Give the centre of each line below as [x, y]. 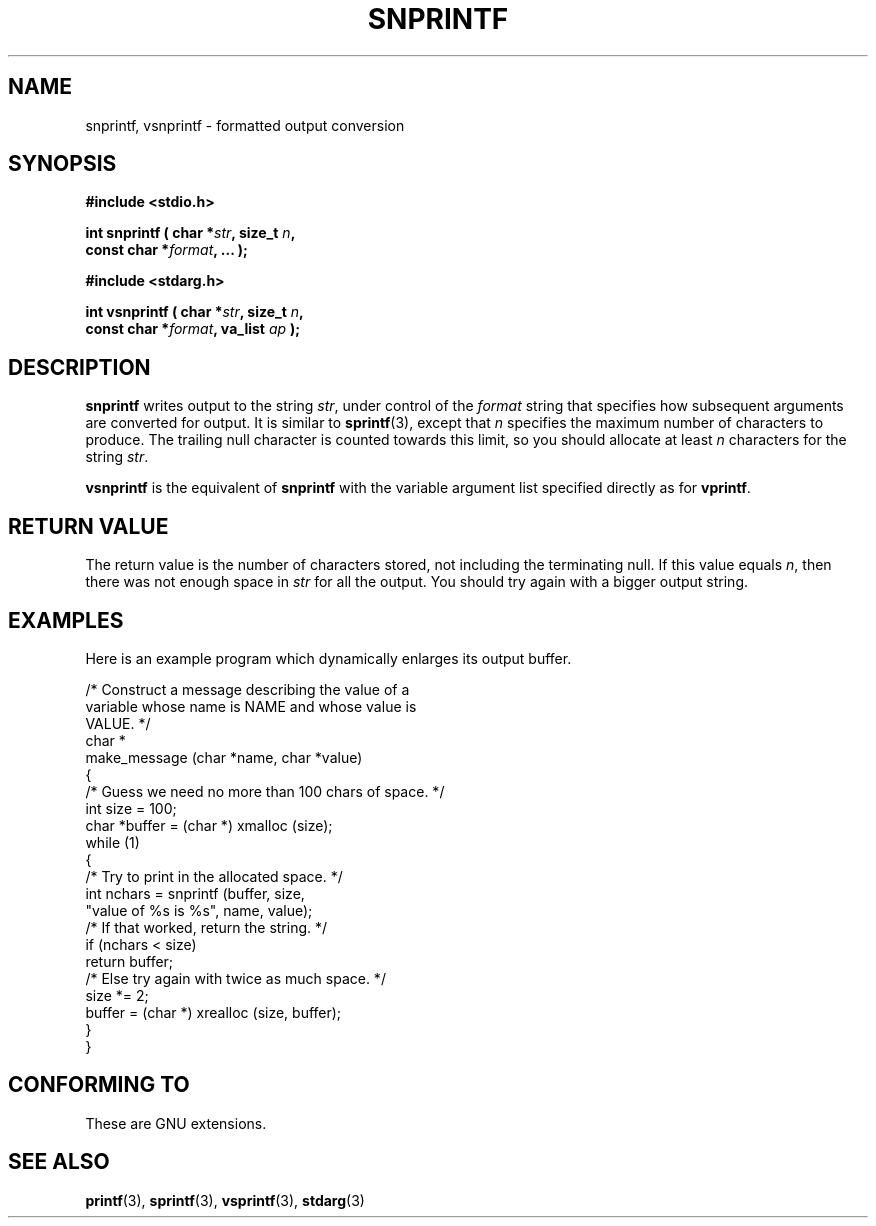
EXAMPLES [66, 620]
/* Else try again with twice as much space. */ [235, 978]
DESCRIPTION [79, 367]
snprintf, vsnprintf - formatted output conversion [245, 125]
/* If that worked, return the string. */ [206, 927]
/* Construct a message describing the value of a [247, 689]
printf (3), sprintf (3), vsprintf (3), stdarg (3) [225, 1200]
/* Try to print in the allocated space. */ [214, 876]
